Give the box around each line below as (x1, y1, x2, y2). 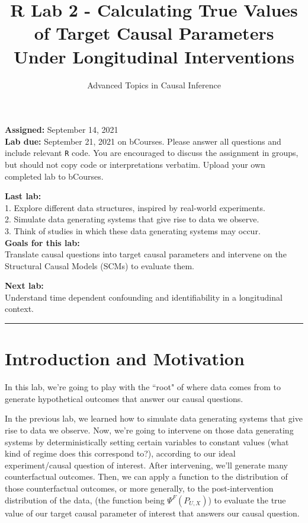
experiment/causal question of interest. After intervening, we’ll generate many (5, 458, 288, 471)
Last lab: (5, 190, 41, 202)
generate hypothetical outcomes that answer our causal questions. (5, 392, 243, 404)
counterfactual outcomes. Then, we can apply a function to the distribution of (5, 470, 288, 483)
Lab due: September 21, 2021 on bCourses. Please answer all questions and (5, 135, 281, 147)
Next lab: (5, 279, 44, 292)
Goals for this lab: (5, 236, 80, 248)
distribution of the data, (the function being (5, 493, 165, 506)
